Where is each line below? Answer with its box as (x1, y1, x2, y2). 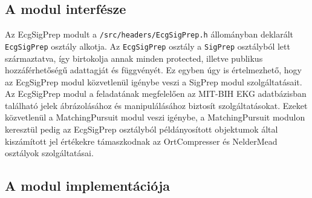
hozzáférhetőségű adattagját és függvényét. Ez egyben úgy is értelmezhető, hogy (5, 64, 302, 76)
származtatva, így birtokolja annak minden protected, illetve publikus (5, 51, 263, 64)
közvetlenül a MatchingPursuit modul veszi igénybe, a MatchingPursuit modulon (5, 111, 305, 124)
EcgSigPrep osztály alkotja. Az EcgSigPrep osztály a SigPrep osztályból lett (5, 39, 290, 52)
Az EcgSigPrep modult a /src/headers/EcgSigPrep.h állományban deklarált (5, 28, 293, 41)
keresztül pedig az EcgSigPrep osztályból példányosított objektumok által (5, 123, 278, 136)
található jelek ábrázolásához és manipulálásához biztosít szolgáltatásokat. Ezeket (5, 99, 308, 111)
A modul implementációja (5, 176, 171, 195)
